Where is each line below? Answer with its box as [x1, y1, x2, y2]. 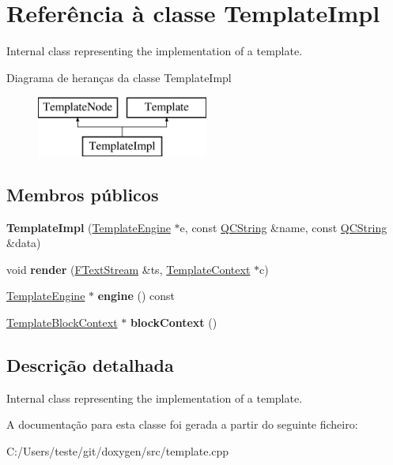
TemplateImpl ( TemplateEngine [6, 219, 171, 235]
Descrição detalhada [6, 353, 174, 377]
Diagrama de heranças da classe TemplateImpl [6, 69, 232, 85]
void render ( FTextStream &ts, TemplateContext [6, 261, 251, 277]
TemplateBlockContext [6, 314, 118, 331]
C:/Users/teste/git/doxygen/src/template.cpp [6, 443, 229, 459]
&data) [6, 234, 41, 251]
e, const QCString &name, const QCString [179, 219, 387, 235]
